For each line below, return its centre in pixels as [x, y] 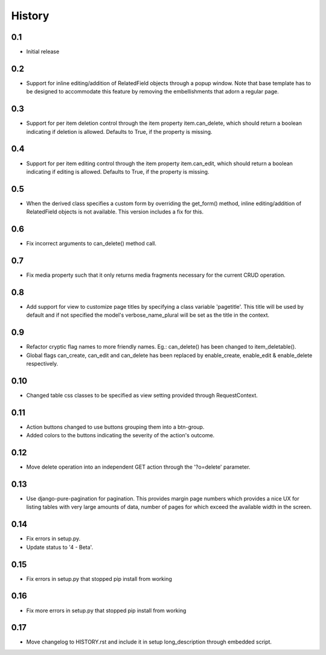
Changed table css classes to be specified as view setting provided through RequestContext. [142, 395]
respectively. [42, 364]
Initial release [43, 52]
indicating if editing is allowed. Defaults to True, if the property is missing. [118, 171]
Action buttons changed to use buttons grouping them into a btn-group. [115, 427]
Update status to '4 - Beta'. [60, 547]
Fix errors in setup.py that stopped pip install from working [99, 578]
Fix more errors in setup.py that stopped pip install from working [106, 610]
